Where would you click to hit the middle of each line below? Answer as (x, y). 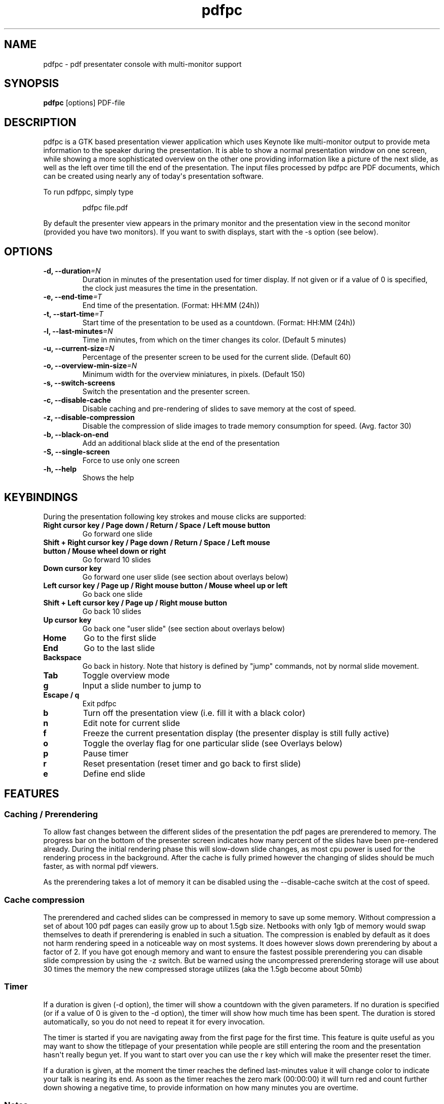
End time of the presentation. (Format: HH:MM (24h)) (171, 306)
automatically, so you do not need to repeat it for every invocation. (154, 1021)
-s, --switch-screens (79, 383)
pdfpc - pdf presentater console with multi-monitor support (142, 64)
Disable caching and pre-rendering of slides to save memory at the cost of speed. (219, 409)
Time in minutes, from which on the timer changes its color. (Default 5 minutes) (214, 340)
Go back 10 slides (112, 611)
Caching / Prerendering (51, 814)
